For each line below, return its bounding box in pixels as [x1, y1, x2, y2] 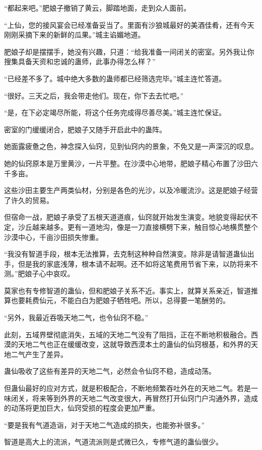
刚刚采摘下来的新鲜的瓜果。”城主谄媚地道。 [4, 29, 145, 40]
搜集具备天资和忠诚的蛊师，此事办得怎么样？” [4, 56, 156, 67]
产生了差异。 [25, 348, 68, 359]
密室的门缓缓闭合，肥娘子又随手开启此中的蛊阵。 [4, 124, 166, 134]
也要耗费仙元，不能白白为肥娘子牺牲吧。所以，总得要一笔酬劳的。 [11, 295, 230, 306]
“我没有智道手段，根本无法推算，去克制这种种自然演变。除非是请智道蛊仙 [4, 248, 247, 259]
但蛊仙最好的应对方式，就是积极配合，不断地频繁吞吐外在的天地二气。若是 [4, 383, 251, 393]
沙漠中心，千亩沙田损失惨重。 [4, 231, 103, 242]
